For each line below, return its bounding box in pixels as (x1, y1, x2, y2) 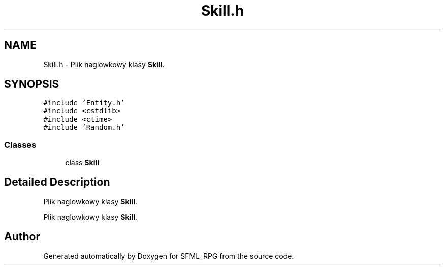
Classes (4, 139, 37, 150)
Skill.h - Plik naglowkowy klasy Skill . (43, 60, 165, 69)
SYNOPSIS (4, 78, 59, 91)
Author (4, 230, 40, 243)
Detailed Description (4, 175, 110, 188)
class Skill (65, 158, 100, 167)
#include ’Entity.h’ (43, 99, 125, 107)
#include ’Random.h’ (43, 123, 125, 132)
